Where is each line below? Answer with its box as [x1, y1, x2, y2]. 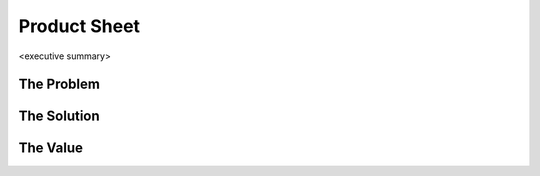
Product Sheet [18, 15, 140, 37]
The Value [18, 140, 84, 157]
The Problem [18, 76, 100, 93]
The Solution [18, 108, 100, 125]
